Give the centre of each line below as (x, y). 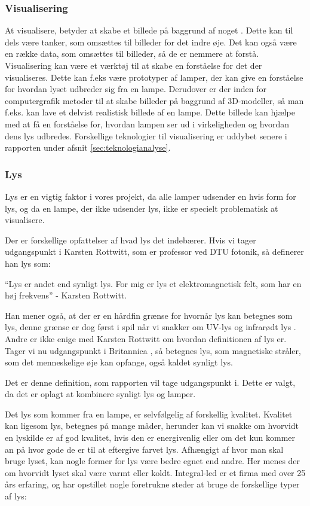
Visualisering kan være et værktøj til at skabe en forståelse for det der (133, 65)
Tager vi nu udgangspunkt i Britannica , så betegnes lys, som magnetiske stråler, (153, 350)
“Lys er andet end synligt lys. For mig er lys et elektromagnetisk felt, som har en (153, 283)
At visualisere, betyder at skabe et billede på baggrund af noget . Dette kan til (149, 30)
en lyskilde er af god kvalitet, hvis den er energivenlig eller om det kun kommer (150, 438)
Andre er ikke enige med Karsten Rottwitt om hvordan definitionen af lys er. (146, 338)
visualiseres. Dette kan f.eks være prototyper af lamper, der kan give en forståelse (154, 77)
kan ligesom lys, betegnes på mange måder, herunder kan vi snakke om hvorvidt (152, 426)
